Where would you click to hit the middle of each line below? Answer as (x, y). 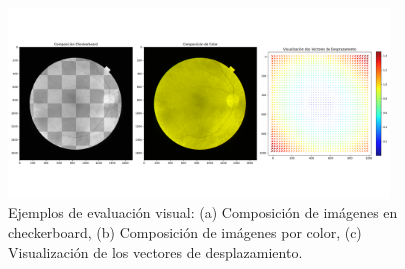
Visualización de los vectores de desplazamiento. (155, 251)
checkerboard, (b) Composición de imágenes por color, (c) (185, 231)
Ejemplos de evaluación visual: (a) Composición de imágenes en (203, 212)
